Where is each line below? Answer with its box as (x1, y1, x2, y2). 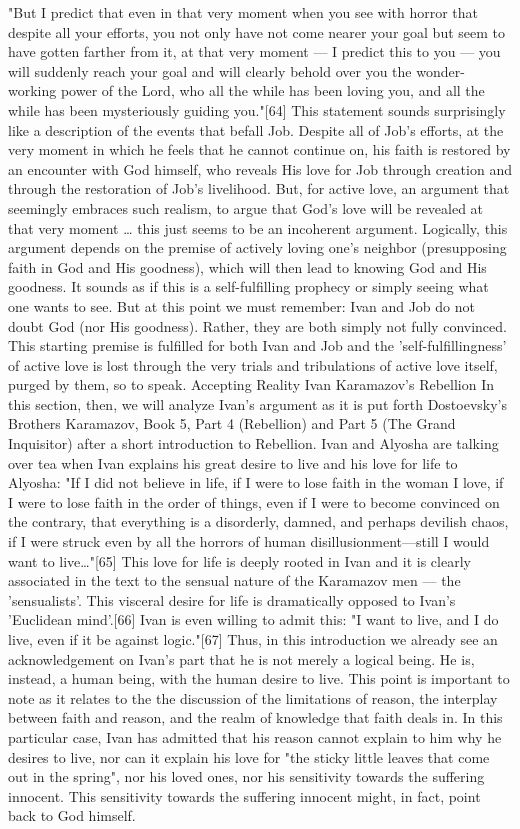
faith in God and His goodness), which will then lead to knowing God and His (8, 256, 487, 277)
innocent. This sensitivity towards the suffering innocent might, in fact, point (8, 785, 481, 806)
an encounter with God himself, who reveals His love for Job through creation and (8, 158, 512, 179)
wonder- (416, 60, 465, 81)
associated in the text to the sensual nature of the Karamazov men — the (8, 570, 461, 591)
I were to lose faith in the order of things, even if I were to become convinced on (8, 491, 500, 512)
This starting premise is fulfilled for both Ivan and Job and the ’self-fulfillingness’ (8, 335, 507, 356)
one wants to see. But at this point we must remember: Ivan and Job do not (8, 295, 475, 316)
